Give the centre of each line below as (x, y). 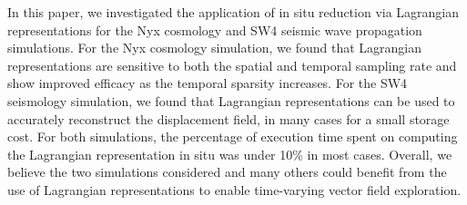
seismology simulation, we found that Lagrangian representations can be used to (231, 100)
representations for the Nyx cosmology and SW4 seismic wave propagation (215, 29)
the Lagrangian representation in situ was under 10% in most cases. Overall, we (230, 154)
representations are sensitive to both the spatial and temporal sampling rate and (232, 65)
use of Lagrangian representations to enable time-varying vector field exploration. (234, 189)
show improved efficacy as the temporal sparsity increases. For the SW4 (208, 83)
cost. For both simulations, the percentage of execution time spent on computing (233, 137)
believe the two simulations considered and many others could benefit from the (227, 172)
